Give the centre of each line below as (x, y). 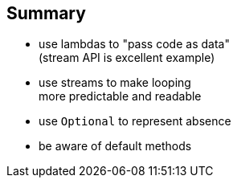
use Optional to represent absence (135, 121)
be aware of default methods (115, 146)
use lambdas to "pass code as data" (134, 44)
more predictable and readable (120, 96)
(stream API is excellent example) (127, 58)
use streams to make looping (115, 83)
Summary (46, 13)
